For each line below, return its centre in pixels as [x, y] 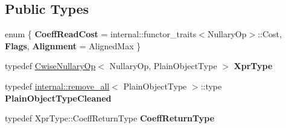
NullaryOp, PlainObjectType [163, 66]
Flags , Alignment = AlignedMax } [73, 45]
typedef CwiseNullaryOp [50, 66]
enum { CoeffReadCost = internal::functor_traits [101, 34]
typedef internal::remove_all [57, 86]
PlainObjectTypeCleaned [58, 98]
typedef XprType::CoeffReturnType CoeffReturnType [110, 118]
